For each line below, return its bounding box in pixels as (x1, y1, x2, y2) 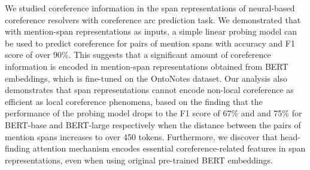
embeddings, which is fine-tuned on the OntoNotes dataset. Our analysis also (5, 72, 287, 84)
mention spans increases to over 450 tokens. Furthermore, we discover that (5, 130, 278, 143)
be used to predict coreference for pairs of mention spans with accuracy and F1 (5, 36, 295, 49)
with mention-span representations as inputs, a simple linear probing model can (5, 25, 297, 38)
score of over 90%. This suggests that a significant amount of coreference (5, 48, 271, 61)
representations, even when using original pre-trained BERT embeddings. (5, 153, 273, 166)
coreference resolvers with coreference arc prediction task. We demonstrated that (5, 13, 301, 26)
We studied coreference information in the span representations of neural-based (5, 2, 295, 14)
